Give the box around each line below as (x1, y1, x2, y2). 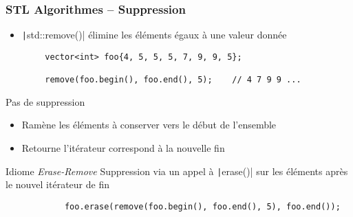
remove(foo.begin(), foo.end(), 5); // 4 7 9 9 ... (45, 75, 301, 85)
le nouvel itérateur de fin (6, 177, 109, 192)
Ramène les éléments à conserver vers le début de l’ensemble (21, 117, 277, 132)
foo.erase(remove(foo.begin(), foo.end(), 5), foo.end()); (64, 201, 341, 212)
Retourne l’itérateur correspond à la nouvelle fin (21, 141, 225, 155)
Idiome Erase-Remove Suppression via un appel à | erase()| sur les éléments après (6, 163, 348, 178)
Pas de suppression (6, 94, 85, 108)
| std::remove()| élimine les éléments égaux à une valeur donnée (21, 27, 287, 42)
